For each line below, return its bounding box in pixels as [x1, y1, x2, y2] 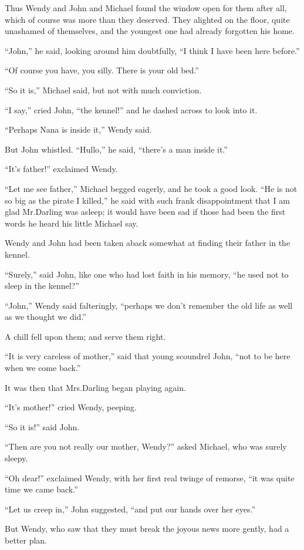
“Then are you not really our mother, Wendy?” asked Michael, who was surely [5, 440, 287, 453]
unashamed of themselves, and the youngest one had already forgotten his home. [5, 25, 295, 37]
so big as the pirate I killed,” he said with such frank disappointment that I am [5, 194, 290, 206]
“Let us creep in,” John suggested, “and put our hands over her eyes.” [5, 502, 256, 515]
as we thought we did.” [5, 311, 86, 323]
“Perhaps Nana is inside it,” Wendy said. [5, 123, 152, 136]
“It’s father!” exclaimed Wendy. [5, 163, 118, 175]
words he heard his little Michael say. [5, 217, 139, 229]
